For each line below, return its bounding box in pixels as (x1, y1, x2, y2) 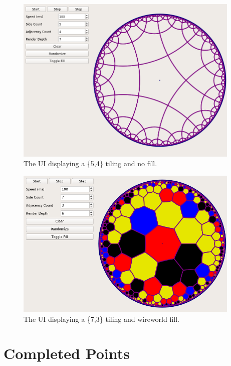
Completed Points (4, 343, 130, 363)
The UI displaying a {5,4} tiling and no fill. (24, 158, 157, 169)
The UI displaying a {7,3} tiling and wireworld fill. (24, 313, 179, 324)
